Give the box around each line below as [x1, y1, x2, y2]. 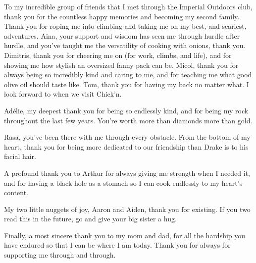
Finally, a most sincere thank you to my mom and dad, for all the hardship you [4, 230, 246, 240]
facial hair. [4, 151, 37, 161]
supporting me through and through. [4, 250, 116, 260]
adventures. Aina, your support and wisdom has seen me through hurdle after [4, 30, 240, 41]
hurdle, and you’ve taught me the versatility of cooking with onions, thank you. [4, 40, 246, 51]
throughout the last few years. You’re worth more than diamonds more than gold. [4, 115, 253, 125]
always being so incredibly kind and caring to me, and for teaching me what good [4, 69, 252, 80]
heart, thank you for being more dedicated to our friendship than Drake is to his [4, 141, 249, 152]
